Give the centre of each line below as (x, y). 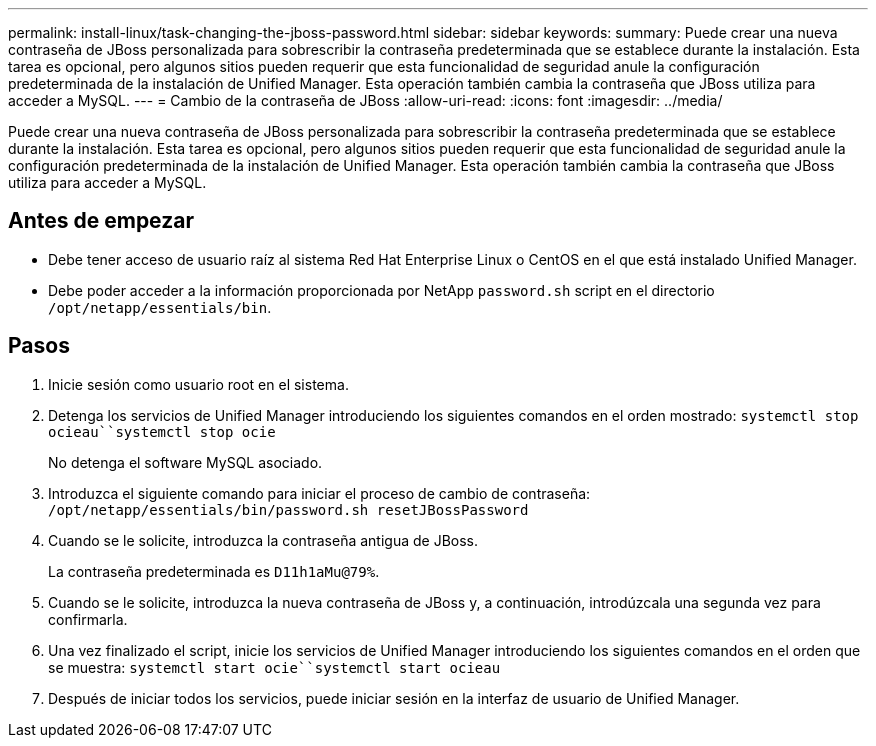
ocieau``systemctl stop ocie (162, 431)
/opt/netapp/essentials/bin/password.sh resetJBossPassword (288, 509)
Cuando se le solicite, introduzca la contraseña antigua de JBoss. (263, 540)
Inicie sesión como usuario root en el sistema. (198, 384)
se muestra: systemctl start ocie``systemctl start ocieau (274, 667)
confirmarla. (88, 619)
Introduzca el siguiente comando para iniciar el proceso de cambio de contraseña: (319, 493)
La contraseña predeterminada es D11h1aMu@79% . (214, 571)
